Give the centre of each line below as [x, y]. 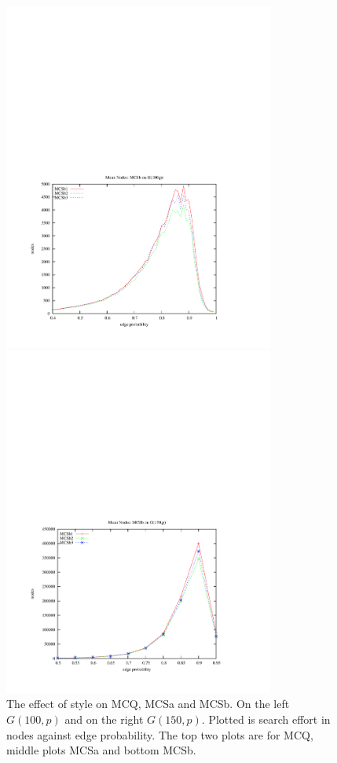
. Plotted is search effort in [266, 719]
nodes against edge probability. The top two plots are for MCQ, [160, 734]
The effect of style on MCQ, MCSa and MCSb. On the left [148, 704]
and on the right [104, 719]
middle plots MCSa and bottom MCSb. [101, 750]
